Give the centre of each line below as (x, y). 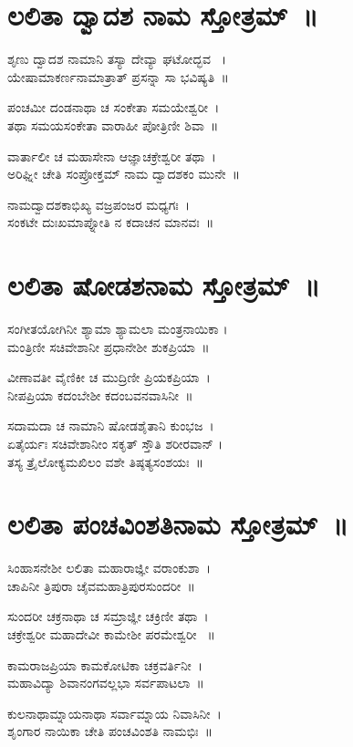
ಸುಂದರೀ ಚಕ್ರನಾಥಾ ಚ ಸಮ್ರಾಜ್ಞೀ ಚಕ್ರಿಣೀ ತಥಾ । (108, 616)
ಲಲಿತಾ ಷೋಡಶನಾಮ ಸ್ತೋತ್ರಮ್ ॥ (164, 285)
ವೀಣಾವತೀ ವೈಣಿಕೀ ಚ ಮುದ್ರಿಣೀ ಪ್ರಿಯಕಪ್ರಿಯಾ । (109, 377)
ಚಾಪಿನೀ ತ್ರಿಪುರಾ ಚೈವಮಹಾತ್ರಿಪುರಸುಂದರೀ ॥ (101, 585)
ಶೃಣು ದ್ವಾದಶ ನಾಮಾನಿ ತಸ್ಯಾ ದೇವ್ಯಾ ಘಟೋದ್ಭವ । (117, 59)
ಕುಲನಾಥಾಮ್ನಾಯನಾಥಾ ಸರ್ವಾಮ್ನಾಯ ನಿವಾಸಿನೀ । (114, 713)
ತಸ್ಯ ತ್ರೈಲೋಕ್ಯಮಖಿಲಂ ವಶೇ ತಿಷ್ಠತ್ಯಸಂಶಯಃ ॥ (106, 461)
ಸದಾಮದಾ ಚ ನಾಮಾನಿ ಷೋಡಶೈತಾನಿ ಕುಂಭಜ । (111, 425)
